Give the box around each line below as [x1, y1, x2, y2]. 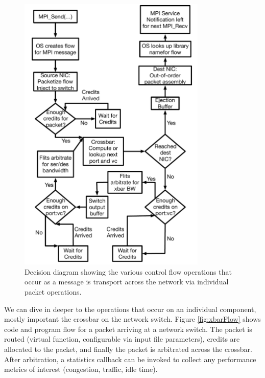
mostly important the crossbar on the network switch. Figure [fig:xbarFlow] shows [4, 314, 261, 324]
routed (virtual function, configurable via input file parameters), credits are [4, 333, 240, 344]
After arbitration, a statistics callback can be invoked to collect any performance [4, 353, 256, 364]
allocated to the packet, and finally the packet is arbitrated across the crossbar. [4, 344, 252, 354]
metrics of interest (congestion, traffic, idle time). [4, 364, 158, 374]
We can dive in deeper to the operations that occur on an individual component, [4, 303, 256, 314]
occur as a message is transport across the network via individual [25, 276, 229, 287]
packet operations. [25, 286, 82, 297]
